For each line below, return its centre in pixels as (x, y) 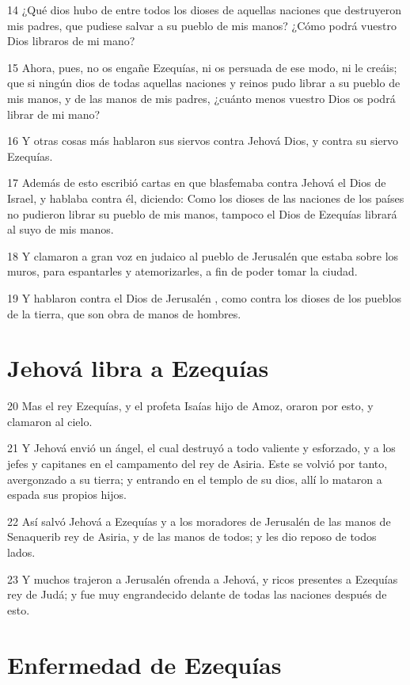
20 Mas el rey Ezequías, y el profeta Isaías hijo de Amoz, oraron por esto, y (190, 406)
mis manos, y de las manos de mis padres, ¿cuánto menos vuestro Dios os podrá (201, 98)
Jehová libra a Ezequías (138, 368)
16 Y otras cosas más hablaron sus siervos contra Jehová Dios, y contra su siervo (203, 141)
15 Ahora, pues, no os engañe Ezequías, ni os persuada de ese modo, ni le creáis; (202, 67)
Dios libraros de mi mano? (71, 41)
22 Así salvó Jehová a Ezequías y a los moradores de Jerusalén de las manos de (199, 521)
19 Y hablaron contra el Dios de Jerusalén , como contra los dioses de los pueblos (205, 297)
